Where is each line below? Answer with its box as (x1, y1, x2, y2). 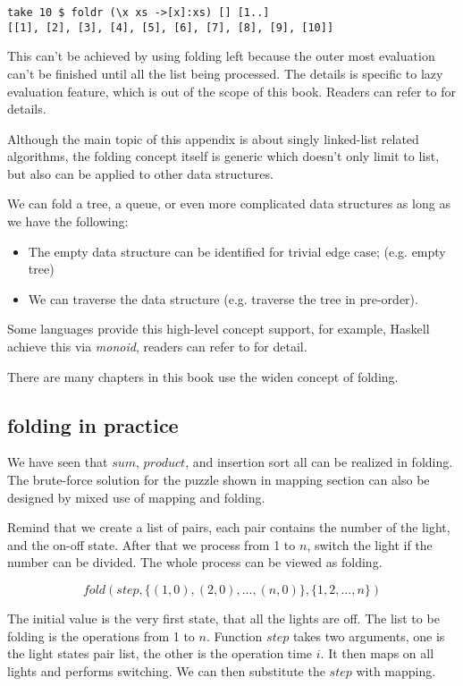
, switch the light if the (307, 535, 433, 554)
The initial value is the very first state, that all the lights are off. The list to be (7, 608, 440, 627)
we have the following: (7, 212, 129, 231)
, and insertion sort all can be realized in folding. (185, 453, 453, 471)
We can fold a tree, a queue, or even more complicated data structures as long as (7, 194, 450, 213)
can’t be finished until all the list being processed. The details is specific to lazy (7, 64, 443, 82)
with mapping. (356, 661, 436, 680)
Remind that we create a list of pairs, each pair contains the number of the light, (7, 518, 450, 537)
